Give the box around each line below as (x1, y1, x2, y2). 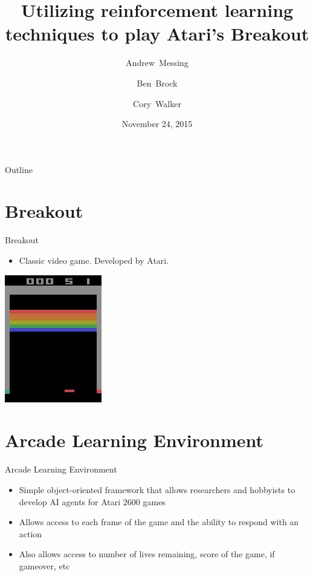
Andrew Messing (126, 56, 189, 69)
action (19, 527, 42, 540)
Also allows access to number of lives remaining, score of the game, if (19, 548, 275, 560)
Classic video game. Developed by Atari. (19, 254, 169, 266)
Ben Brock (137, 76, 178, 89)
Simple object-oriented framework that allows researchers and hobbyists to (19, 483, 295, 496)
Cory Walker (133, 97, 181, 110)
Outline (5, 163, 33, 175)
